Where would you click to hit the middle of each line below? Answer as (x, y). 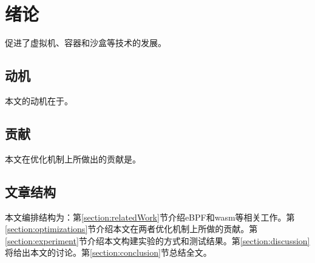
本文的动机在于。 (39, 100)
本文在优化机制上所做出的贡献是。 (73, 158)
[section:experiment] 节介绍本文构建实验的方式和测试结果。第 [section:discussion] (157, 240)
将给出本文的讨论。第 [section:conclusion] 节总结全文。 (108, 252)
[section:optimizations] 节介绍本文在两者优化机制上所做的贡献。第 (131, 229)
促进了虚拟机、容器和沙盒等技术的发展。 (86, 43)
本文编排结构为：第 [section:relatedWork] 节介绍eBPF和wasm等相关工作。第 (150, 217)
